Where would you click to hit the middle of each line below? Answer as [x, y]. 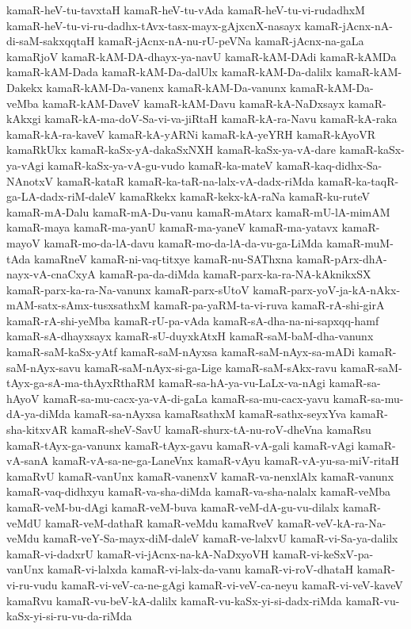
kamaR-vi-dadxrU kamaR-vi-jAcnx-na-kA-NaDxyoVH [138, 553]
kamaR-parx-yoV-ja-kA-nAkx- [327, 289]
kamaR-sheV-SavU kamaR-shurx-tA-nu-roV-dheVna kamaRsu [221, 430]
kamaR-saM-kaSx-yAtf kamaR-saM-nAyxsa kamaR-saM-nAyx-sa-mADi [181, 352]
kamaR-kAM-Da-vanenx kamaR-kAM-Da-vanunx [166, 87]
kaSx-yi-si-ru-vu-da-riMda [69, 616]
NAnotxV [30, 180]
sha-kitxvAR [37, 430]
